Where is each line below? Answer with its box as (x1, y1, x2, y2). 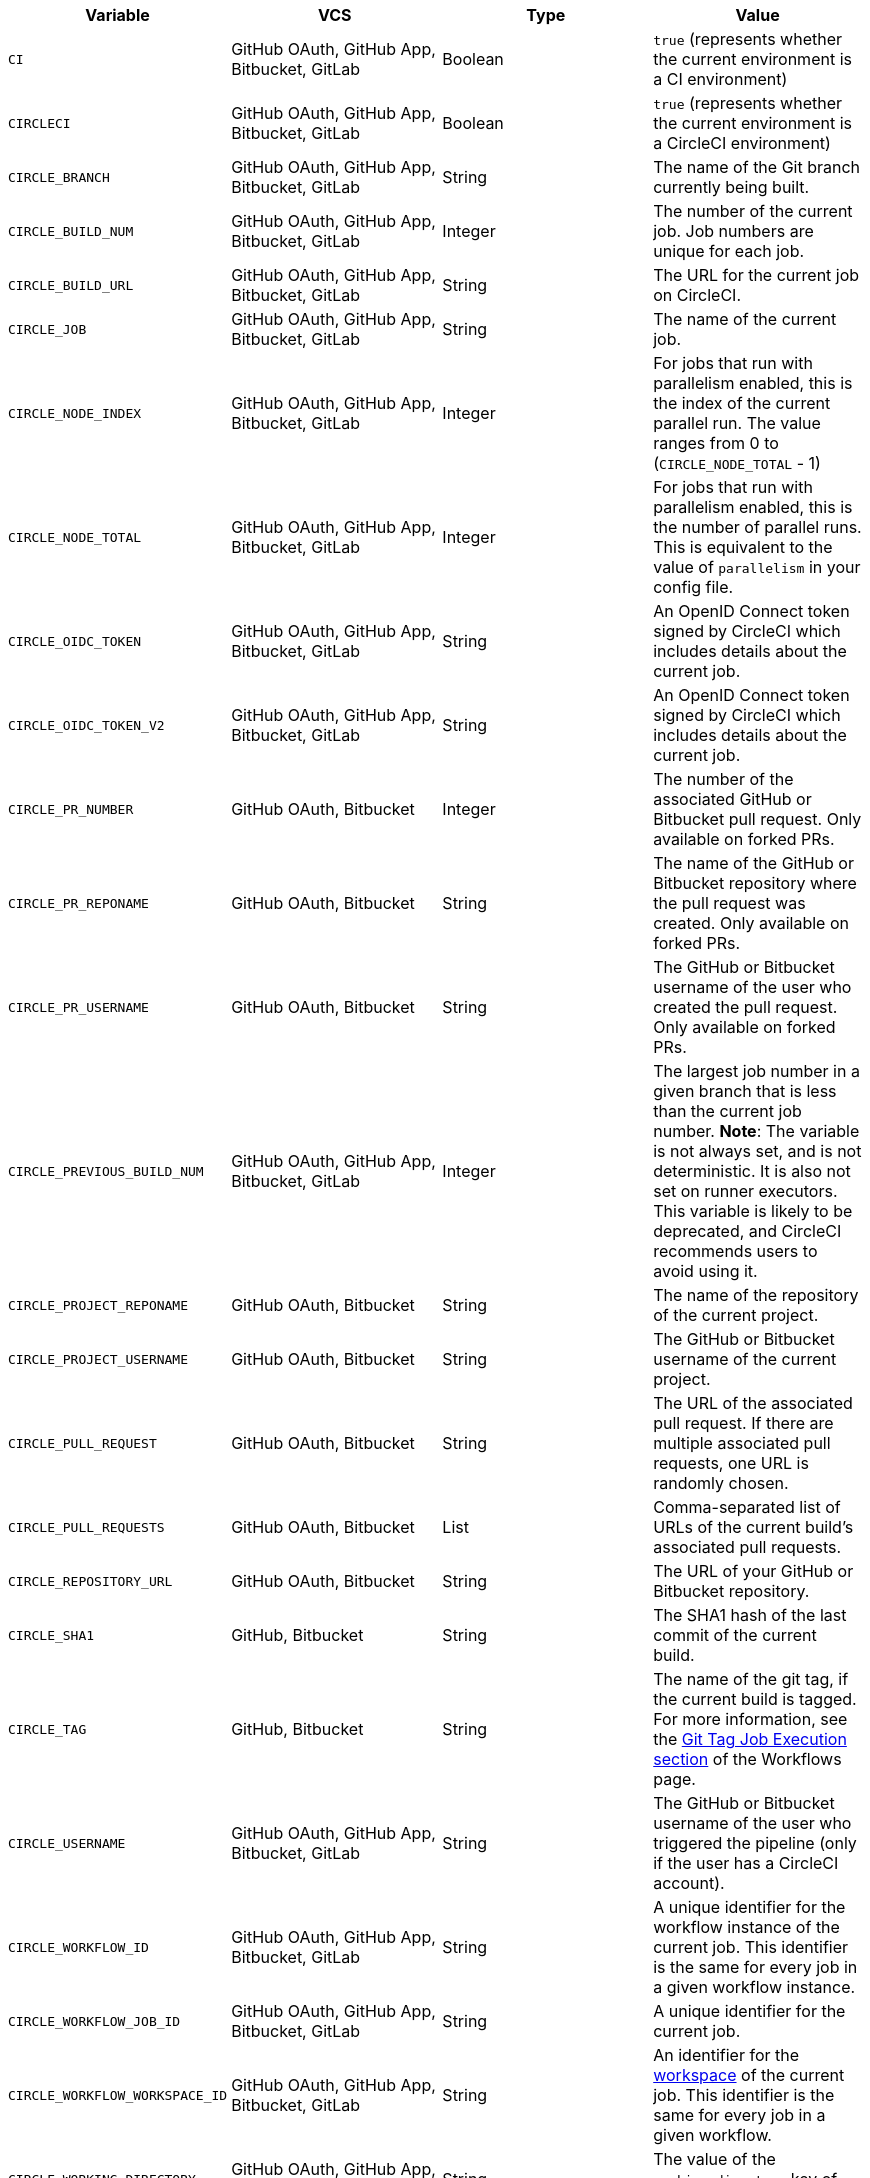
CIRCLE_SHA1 (8, 1627, 95, 1643)
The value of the (653, 2149, 776, 2169)
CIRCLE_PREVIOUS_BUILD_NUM (8, 1163, 204, 1179)
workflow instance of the (653, 1917, 840, 1937)
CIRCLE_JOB (8, 321, 87, 337)
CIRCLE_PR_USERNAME (8, 999, 149, 1015)
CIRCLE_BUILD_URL (8, 277, 134, 293)
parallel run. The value (653, 413, 821, 433)
